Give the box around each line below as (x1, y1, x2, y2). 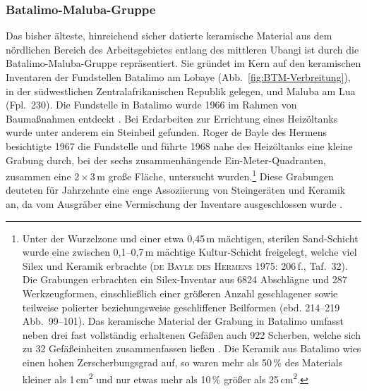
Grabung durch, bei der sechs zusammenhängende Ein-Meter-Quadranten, (6, 152, 326, 167)
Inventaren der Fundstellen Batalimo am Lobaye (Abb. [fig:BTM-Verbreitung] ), (6, 70, 351, 84)
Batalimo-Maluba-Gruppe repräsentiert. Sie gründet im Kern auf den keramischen (6, 56, 361, 70)
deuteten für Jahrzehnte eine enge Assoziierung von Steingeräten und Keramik (6, 182, 346, 197)
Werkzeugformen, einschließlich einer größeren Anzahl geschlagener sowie (22, 285, 338, 300)
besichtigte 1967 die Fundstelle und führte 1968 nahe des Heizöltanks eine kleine (6, 138, 353, 153)
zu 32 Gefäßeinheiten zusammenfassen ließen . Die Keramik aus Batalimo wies (22, 341, 361, 356)
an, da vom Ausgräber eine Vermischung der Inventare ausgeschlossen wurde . (6, 197, 343, 211)
